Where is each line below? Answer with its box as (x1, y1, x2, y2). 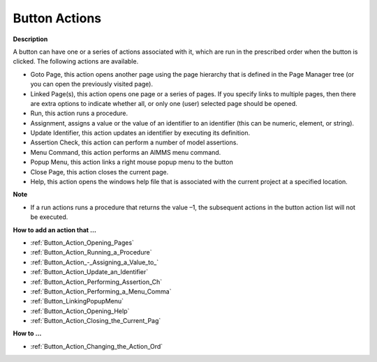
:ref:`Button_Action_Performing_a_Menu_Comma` (30, 287, 172, 296)
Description (13, 35, 48, 43)
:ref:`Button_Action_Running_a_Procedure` (30, 248, 152, 257)
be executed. (30, 213, 68, 221)
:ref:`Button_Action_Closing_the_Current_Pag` (30, 317, 161, 325)
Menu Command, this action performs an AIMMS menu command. (30, 148, 221, 156)
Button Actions (13, 10, 101, 26)
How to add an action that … (13, 225, 97, 234)
